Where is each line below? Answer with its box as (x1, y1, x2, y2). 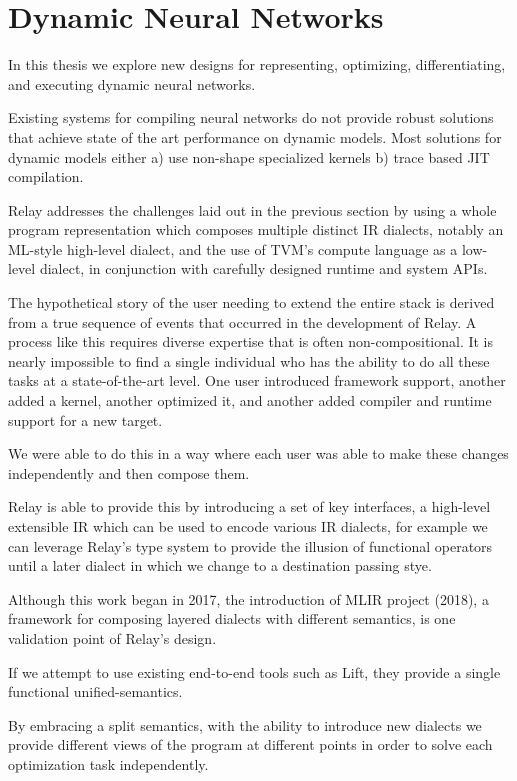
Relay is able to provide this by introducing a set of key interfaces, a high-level (8, 496, 491, 517)
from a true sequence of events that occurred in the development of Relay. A (8, 311, 477, 332)
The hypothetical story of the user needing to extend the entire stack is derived (8, 292, 495, 313)
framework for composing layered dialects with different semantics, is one (8, 608, 456, 629)
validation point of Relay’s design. (8, 627, 217, 648)
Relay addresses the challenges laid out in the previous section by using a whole (8, 199, 497, 220)
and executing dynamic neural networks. (8, 73, 256, 94)
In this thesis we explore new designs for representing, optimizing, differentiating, (8, 54, 506, 75)
